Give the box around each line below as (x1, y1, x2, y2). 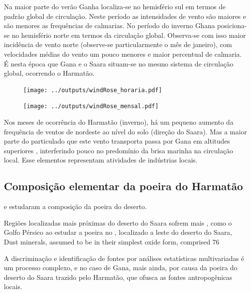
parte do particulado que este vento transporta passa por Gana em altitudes (4, 136, 230, 146)
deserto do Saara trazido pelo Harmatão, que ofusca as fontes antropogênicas (4, 272, 233, 282)
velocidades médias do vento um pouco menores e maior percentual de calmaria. (4, 49, 242, 59)
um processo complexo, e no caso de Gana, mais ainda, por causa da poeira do (4, 262, 237, 273)
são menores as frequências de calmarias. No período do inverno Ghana (4, 20, 215, 31)
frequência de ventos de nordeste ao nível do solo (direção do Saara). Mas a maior (4, 126, 247, 136)
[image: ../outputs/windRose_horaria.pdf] (23, 86, 162, 94)
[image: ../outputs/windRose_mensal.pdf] (23, 103, 159, 110)
